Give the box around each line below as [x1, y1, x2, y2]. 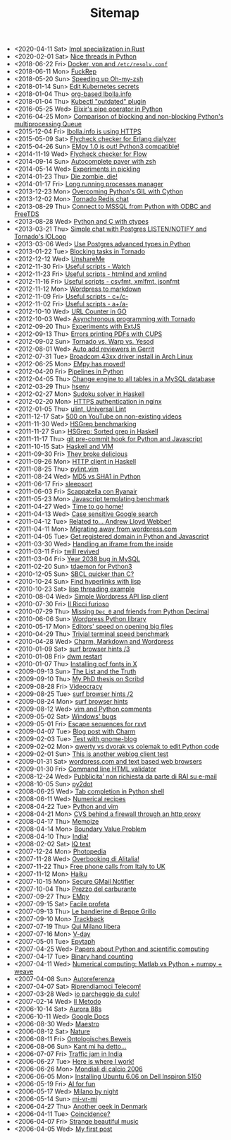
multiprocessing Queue [13, 120, 82, 128]
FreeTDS [13, 210, 40, 218]
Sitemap [89, 5, 140, 21]
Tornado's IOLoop [13, 232, 67, 241]
